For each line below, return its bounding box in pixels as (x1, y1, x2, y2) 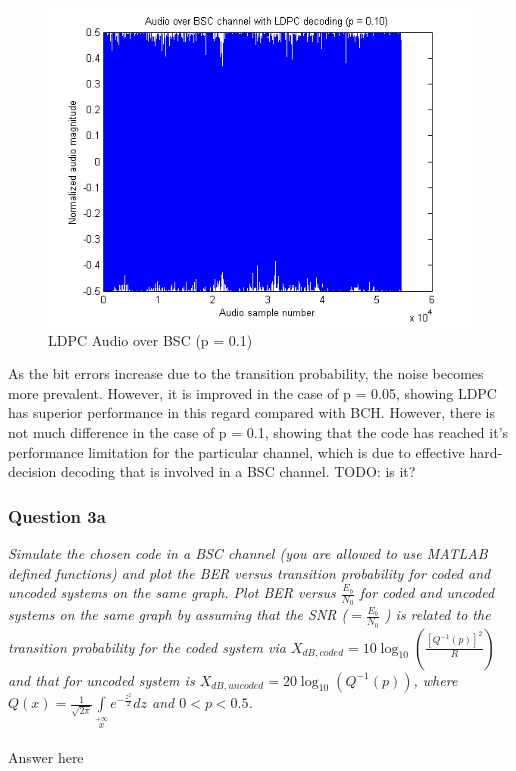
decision (8, 461, 57, 482)
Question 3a (8, 503, 106, 528)
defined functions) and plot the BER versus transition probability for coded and (8, 562, 491, 583)
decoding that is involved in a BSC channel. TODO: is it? (60, 461, 416, 482)
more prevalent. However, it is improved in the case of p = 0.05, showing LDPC (8, 382, 497, 403)
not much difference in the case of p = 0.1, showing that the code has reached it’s (8, 421, 509, 442)
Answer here (8, 746, 84, 767)
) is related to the (384, 604, 491, 625)
